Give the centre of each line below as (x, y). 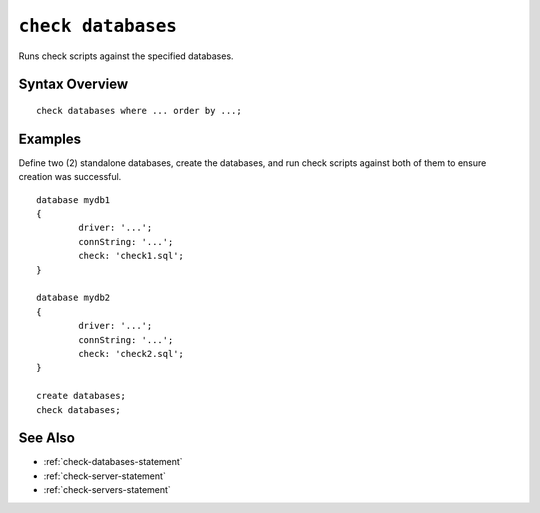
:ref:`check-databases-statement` (113, 462)
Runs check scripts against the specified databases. (126, 56)
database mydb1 (73, 199)
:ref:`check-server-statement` (105, 476)
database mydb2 (73, 298)
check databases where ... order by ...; (139, 110)
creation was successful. (70, 177)
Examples (50, 138)
